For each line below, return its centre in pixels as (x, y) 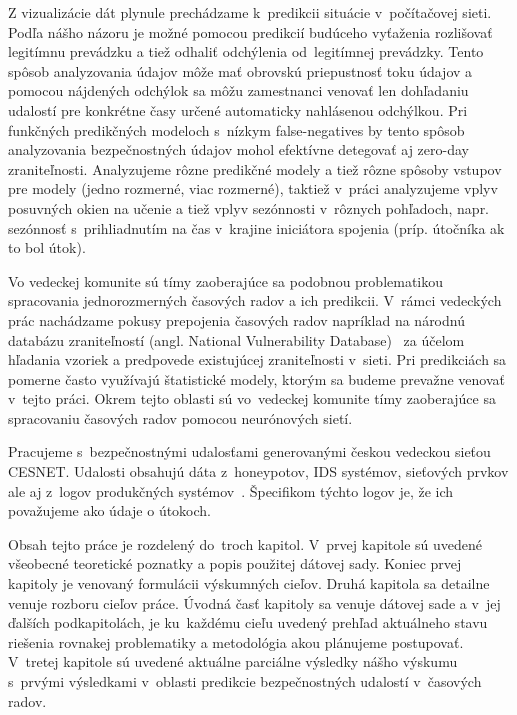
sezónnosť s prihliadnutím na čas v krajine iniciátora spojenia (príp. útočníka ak (256, 227)
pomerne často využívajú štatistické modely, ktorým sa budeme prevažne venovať (256, 378)
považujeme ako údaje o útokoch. (109, 510)
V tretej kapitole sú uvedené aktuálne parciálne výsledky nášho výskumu (233, 661)
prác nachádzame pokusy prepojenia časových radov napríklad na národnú (236, 319)
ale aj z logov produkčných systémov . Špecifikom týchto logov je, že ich (231, 490)
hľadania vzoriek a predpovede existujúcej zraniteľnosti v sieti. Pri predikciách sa (257, 359)
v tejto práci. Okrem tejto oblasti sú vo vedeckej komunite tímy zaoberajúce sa (252, 398)
